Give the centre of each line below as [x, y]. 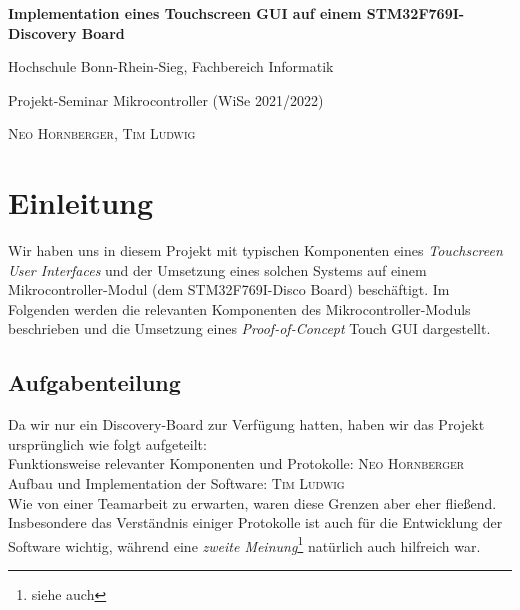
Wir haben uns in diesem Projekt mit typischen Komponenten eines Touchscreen [255, 250]
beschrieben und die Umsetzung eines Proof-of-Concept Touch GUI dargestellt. [249, 328]
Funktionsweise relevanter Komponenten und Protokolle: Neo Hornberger [236, 463]
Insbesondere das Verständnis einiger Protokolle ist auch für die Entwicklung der [255, 522]
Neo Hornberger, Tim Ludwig [102, 133]
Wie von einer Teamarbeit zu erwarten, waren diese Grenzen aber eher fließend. [252, 502]
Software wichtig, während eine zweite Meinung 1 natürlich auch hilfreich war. [244, 544]
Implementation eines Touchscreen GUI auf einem [185, 13]
